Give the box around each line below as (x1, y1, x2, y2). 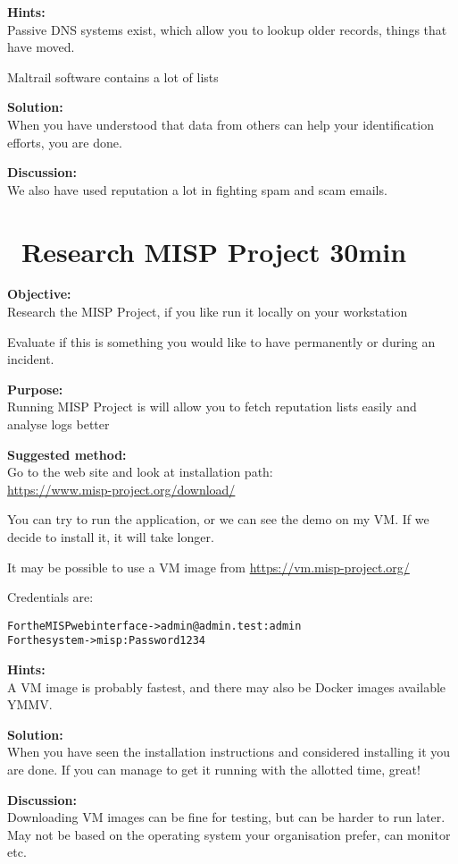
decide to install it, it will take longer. (7, 528, 214, 546)
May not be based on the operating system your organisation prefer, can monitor (7, 825, 451, 843)
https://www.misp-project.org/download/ (7, 479, 236, 498)
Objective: (7, 284, 71, 303)
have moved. (7, 38, 75, 56)
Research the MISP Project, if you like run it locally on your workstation (7, 302, 408, 321)
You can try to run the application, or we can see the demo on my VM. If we (7, 510, 429, 529)
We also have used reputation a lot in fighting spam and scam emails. (7, 180, 387, 199)
